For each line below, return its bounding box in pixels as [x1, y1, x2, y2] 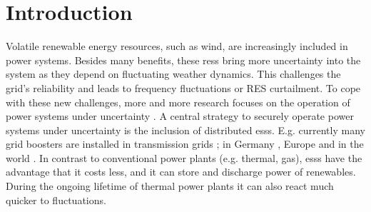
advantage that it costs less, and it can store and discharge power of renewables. [6, 164, 356, 179]
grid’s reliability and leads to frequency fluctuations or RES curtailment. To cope [6, 80, 361, 95]
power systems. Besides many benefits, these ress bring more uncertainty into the [6, 52, 361, 67]
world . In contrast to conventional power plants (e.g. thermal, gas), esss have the [6, 150, 362, 165]
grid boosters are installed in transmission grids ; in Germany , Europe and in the [6, 136, 364, 151]
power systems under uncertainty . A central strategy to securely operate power [6, 108, 354, 123]
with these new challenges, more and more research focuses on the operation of [6, 94, 350, 109]
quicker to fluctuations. [6, 192, 106, 207]
